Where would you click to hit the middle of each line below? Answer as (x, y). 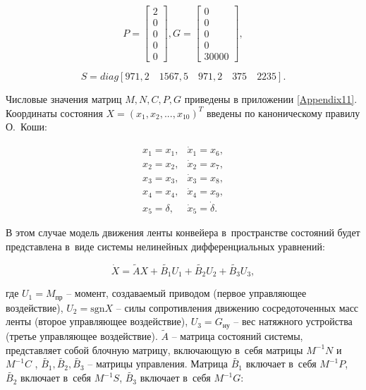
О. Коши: (26, 127)
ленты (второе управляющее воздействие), (97, 321)
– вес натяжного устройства (293, 321)
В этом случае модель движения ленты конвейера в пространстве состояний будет (183, 232)
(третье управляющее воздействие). (82, 336)
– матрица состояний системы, (237, 336)
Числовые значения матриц (64, 99)
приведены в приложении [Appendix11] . (271, 99)
